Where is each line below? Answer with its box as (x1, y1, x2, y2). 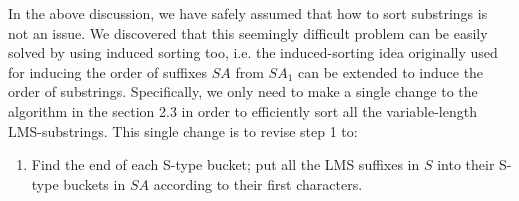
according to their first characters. (153, 173, 363, 194)
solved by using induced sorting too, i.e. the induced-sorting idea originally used (8, 42, 498, 63)
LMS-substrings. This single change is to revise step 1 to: (8, 120, 358, 141)
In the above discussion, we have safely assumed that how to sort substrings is (8, 3, 488, 23)
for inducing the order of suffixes (8, 61, 208, 82)
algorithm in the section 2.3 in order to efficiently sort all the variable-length (8, 100, 477, 121)
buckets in (63, 173, 126, 194)
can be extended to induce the (297, 61, 484, 82)
